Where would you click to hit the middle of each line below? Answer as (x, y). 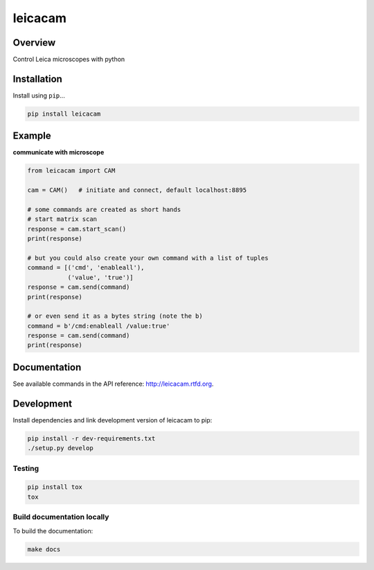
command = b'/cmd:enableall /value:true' (99, 326)
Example (32, 136)
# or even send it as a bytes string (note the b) (115, 316)
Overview (34, 43)
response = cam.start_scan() (77, 229)
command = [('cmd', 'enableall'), (86, 268)
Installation (37, 79)
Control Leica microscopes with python (69, 60)
